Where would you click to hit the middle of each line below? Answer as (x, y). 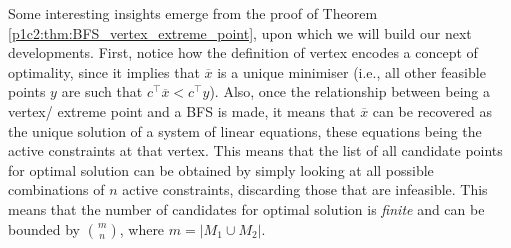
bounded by (44, 228)
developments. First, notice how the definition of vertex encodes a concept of (243, 52)
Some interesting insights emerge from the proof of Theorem (193, 13)
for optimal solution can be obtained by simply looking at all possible (221, 169)
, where (142, 228)
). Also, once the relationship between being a (349, 91)
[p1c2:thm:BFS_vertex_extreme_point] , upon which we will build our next (240, 32)
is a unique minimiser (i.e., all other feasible (351, 71)
